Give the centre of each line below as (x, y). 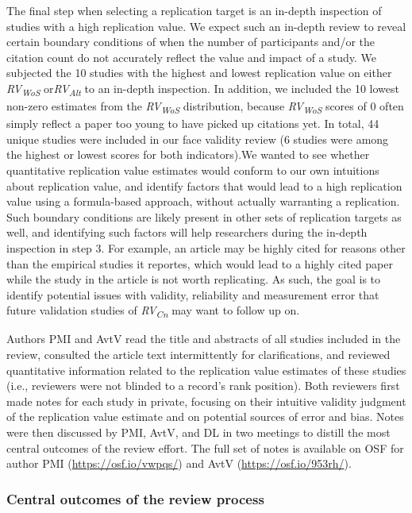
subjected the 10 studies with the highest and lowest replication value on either (199, 73)
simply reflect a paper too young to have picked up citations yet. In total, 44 (193, 123)
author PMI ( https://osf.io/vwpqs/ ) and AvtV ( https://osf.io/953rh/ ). (179, 463)
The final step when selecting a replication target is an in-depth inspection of (194, 10)
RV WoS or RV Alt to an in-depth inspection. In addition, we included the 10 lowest (203, 89)
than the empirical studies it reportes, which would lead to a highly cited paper (200, 263)
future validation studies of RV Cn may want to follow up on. (153, 311)
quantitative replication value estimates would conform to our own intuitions (193, 170)
